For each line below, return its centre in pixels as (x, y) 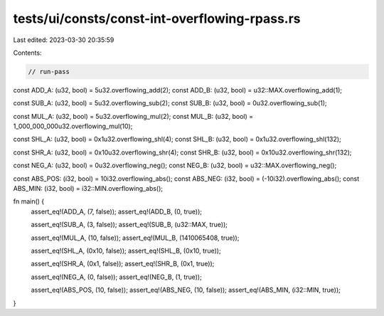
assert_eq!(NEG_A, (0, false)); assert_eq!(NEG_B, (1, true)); (116, 277)
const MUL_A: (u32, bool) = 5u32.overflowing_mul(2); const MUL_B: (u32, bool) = (133, 116)
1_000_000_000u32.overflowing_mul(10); (73, 126)
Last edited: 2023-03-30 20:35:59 (64, 40)
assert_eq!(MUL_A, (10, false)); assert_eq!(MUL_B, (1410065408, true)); (135, 238)
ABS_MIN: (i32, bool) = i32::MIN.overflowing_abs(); (88, 189)
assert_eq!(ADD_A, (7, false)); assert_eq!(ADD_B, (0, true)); (117, 211)
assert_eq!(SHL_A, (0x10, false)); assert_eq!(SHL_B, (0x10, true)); (126, 251)
